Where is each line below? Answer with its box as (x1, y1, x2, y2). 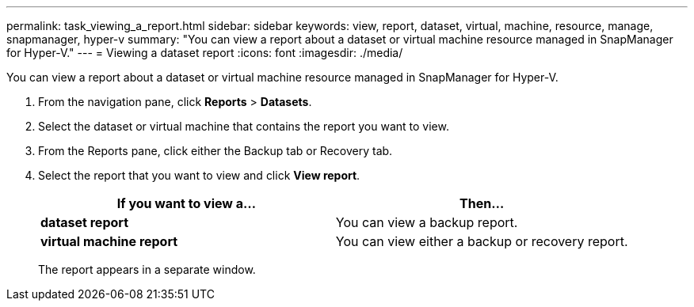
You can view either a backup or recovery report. (335, 233, 628, 249)
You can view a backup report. (335, 214, 518, 230)
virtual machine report (40, 233, 178, 249)
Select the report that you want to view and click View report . (38, 169, 360, 182)
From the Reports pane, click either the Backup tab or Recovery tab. (38, 144, 393, 157)
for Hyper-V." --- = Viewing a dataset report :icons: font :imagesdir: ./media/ (6, 46, 403, 59)
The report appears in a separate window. (38, 263, 256, 276)
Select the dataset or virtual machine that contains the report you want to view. (38, 119, 449, 133)
